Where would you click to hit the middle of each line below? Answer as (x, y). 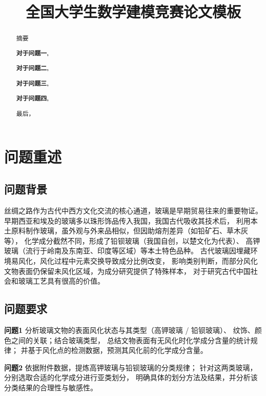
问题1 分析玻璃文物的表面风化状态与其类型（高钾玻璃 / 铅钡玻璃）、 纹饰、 (129, 330)
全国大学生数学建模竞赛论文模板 (133, 12)
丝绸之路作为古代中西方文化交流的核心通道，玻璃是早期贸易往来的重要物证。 (133, 210)
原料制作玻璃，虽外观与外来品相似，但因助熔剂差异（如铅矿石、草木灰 (129, 231)
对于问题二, (33, 68)
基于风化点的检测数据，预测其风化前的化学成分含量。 (118, 350)
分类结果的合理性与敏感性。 (51, 387)
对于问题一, (33, 53)
